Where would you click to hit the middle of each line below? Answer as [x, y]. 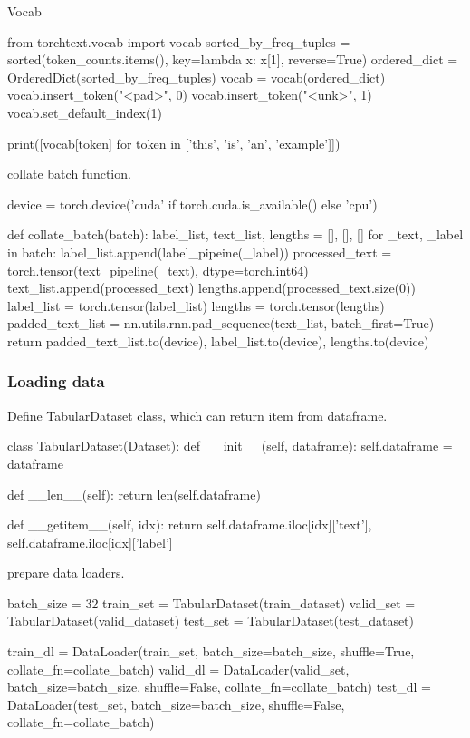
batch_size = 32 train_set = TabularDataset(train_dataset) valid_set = [211, 602]
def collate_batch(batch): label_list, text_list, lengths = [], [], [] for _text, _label [235, 234]
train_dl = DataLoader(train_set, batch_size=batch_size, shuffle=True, [211, 651]
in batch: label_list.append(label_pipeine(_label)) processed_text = [200, 252]
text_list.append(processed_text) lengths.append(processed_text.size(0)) [211, 288]
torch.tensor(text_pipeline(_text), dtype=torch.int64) [158, 270]
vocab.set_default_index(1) [85, 112]
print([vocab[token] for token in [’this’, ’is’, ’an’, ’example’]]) [174, 143]
